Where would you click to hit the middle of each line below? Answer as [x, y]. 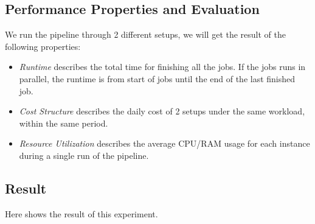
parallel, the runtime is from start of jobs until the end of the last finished [157, 78]
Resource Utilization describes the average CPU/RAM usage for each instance [164, 143]
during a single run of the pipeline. [84, 155]
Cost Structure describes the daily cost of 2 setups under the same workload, [162, 111]
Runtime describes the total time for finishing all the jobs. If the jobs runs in [162, 67]
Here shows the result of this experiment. [81, 213]
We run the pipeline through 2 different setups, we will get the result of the [145, 34]
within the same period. [64, 123]
